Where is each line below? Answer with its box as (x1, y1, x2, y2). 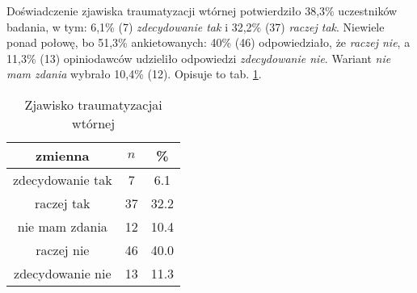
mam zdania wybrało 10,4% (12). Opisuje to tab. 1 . (6, 65, 262, 82)
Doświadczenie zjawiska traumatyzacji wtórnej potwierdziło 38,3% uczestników (6, 2, 398, 19)
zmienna (36, 145, 90, 165)
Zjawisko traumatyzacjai (24, 94, 162, 114)
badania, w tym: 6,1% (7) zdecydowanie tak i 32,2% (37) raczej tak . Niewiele (6, 18, 385, 35)
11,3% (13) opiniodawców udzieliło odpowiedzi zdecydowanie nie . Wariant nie (6, 49, 391, 66)
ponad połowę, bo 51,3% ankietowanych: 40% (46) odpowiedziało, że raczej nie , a (6, 34, 411, 51)
